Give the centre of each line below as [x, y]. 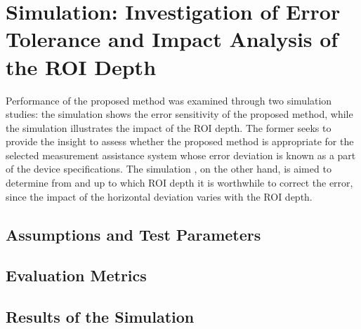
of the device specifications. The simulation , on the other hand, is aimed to [169, 169]
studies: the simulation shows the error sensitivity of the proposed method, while [179, 114]
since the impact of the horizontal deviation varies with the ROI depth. [159, 196]
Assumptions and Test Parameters [133, 234]
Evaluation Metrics [76, 275]
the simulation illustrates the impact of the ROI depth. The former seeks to [169, 127]
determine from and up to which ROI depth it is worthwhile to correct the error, [179, 183]
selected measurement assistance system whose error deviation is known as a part [181, 155]
